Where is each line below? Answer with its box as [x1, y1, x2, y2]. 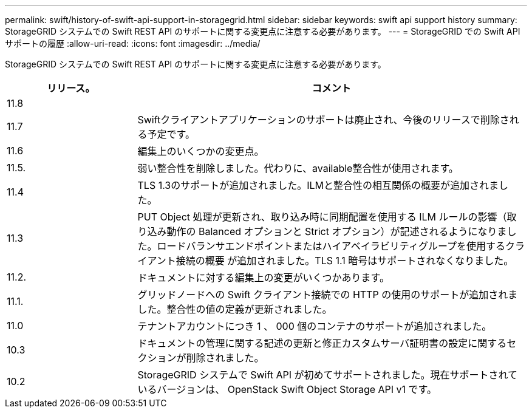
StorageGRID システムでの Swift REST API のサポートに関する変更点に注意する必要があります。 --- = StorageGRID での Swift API [5, 26, 520, 36]
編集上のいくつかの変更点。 [137, 145, 264, 157]
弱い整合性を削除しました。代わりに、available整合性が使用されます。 [137, 162, 459, 174]
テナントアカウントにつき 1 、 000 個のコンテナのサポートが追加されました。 [137, 320, 492, 332]
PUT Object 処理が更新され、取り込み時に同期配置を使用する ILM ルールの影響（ [137, 211, 507, 223]
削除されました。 [186, 352, 264, 364]
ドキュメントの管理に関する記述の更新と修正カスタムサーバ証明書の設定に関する [137, 337, 507, 349]
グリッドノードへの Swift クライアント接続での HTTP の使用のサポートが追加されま [137, 288, 518, 301]
